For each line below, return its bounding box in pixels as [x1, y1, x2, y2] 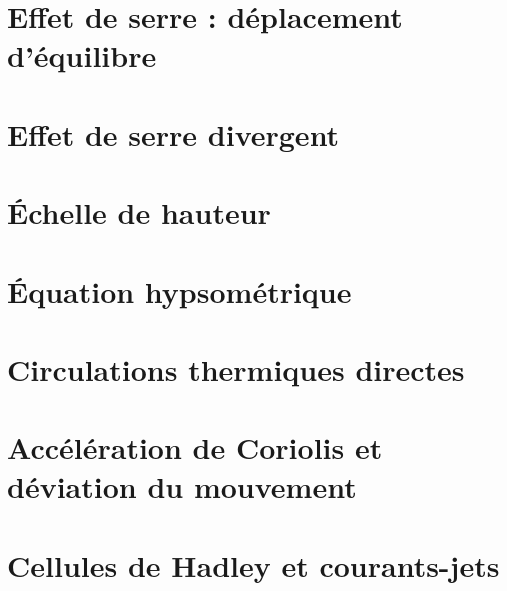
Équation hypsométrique [7, 270, 352, 311]
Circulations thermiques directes [7, 348, 465, 389]
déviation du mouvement [7, 466, 357, 507]
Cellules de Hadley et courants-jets [7, 544, 500, 585]
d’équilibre [7, 35, 157, 76]
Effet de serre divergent [7, 113, 340, 154]
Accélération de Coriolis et [7, 427, 383, 468]
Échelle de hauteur [7, 192, 271, 233]
